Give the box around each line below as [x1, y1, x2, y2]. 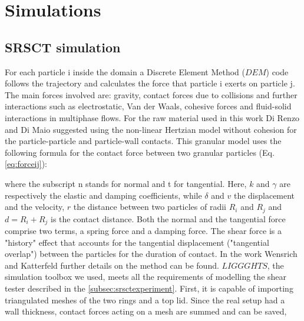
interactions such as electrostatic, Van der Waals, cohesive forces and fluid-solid [5, 100, 292, 112]
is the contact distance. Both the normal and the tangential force [51, 212, 286, 225]
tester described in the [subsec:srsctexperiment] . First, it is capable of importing [5, 282, 293, 294]
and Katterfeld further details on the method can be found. [5, 259, 219, 271]
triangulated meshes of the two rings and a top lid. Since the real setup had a [5, 293, 285, 306]
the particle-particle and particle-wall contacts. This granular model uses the [5, 135, 282, 147]
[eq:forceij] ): [5, 158, 48, 170]
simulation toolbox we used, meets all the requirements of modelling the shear [5, 270, 287, 283]
